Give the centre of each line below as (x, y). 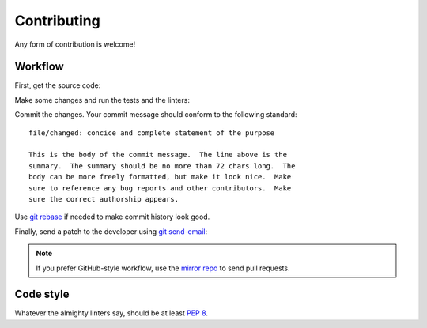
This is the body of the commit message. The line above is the (158, 155)
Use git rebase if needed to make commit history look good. (112, 217)
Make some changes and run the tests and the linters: (102, 100)
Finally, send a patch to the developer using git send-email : (111, 231)
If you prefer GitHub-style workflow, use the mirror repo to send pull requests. (163, 268)
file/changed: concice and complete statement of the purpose (152, 133)
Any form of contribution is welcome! (75, 44)
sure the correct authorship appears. (104, 199)
